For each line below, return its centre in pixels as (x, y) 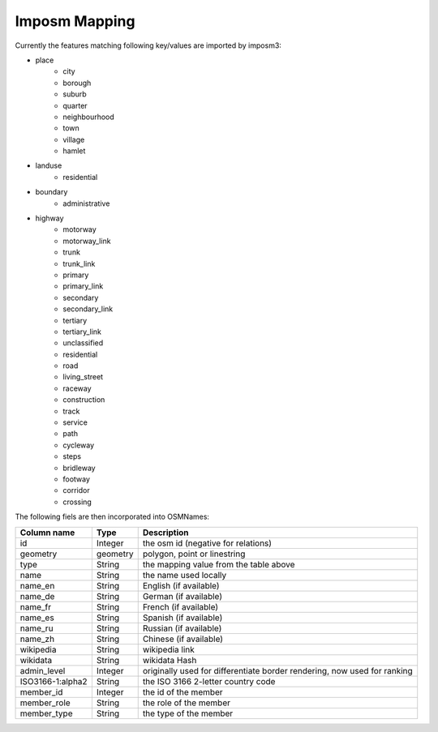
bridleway (79, 468)
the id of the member (182, 691)
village (74, 139)
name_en (37, 585)
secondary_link (88, 309)
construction (84, 400)
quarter (75, 105)
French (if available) (180, 606)
